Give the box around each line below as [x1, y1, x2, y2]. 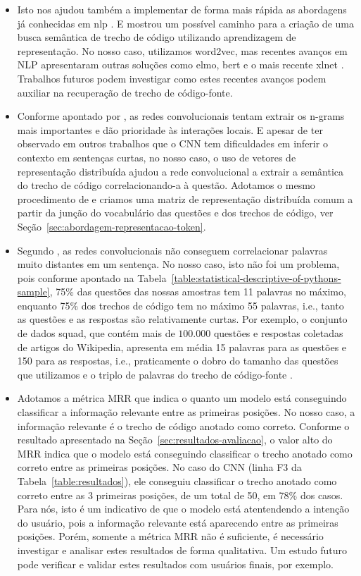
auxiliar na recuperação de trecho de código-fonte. [17, 85, 233, 99]
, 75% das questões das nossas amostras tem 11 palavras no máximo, [49, 284, 346, 299]
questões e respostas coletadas [213, 326, 343, 341]
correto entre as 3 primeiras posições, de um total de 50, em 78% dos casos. [17, 487, 343, 502]
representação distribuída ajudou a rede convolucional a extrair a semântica [17, 164, 344, 178]
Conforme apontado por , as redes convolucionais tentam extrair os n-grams [17, 109, 345, 123]
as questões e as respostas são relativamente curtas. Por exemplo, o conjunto [17, 312, 348, 326]
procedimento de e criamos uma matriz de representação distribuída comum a [17, 191, 353, 206]
